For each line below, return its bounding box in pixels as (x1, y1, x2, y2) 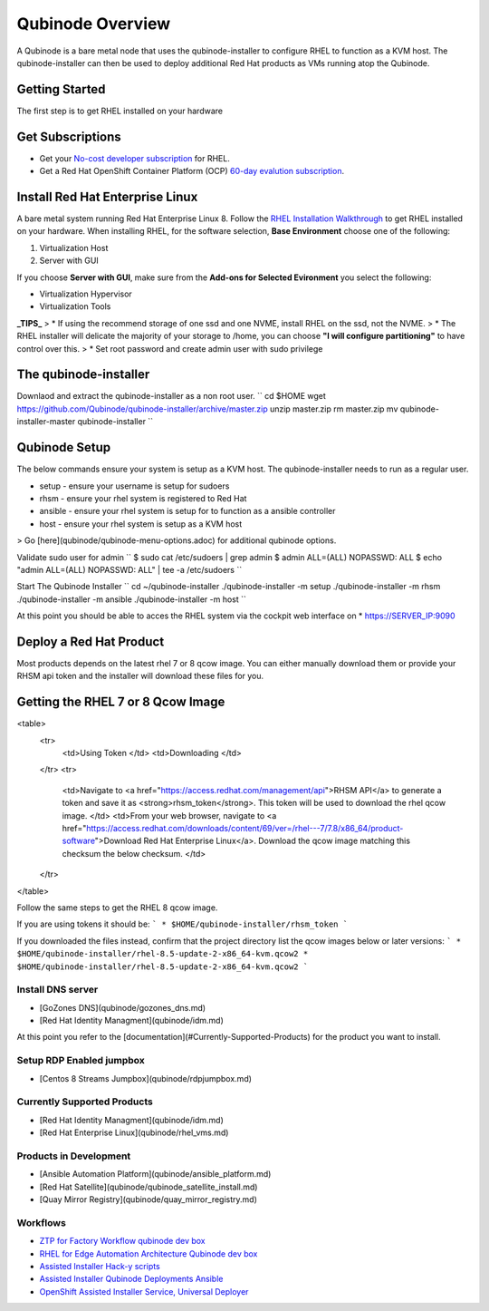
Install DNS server (16, 984, 99, 996)
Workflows (16, 1216, 67, 1228)
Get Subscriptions (16, 129, 121, 144)
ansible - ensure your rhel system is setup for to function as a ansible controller (39, 506, 336, 517)
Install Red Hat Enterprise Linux (16, 189, 198, 204)
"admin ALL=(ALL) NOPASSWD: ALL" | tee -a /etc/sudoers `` (16, 564, 243, 575)
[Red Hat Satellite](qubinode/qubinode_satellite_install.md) (39, 1181, 258, 1192)
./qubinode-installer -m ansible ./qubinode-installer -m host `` (16, 594, 246, 605)
